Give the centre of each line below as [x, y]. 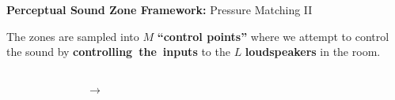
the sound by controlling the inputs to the [118, 52]
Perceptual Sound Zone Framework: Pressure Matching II [160, 9]
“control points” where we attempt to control [273, 36]
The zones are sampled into [73, 36]
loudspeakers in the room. [313, 52]
